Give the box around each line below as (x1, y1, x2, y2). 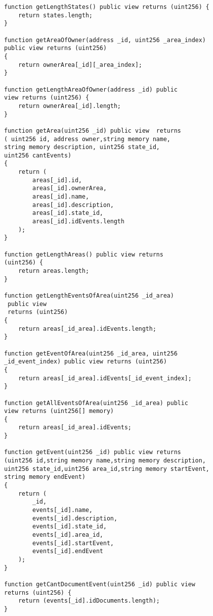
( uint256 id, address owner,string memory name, (4, 135, 170, 143)
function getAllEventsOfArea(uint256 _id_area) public (4, 399, 188, 407)
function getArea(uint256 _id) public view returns (4, 127, 181, 134)
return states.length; (18, 11, 93, 19)
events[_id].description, (32, 514, 118, 522)
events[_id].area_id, (32, 531, 103, 538)
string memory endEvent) (4, 473, 85, 481)
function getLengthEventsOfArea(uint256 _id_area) (4, 292, 174, 299)
